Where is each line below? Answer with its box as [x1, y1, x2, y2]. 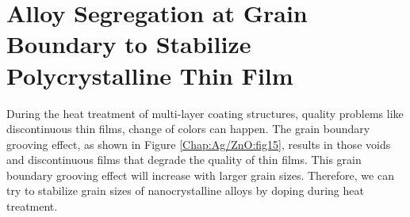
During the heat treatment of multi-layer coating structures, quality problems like [6, 105, 404, 121]
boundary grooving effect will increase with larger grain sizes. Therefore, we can [6, 166, 394, 183]
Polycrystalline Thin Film [6, 59, 293, 91]
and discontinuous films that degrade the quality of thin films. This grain [6, 151, 362, 168]
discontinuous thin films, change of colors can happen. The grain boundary [6, 120, 370, 137]
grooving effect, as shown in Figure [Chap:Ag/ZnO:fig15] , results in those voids [6, 135, 391, 152]
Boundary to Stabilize [6, 28, 251, 60]
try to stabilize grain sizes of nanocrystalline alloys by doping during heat [6, 182, 364, 199]
